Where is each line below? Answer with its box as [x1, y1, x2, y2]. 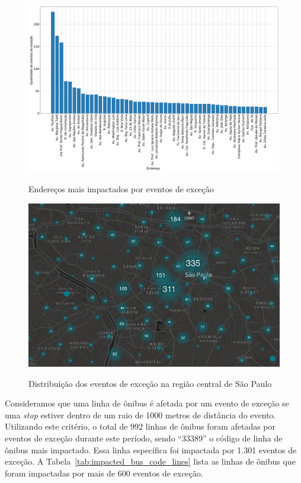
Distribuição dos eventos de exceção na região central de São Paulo [28, 377, 272, 389]
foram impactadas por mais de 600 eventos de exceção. [5, 466, 203, 479]
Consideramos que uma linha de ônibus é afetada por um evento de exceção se [5, 397, 289, 409]
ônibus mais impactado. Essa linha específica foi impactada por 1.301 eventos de [5, 443, 297, 456]
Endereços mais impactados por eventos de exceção [28, 182, 214, 195]
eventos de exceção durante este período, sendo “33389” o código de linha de [5, 431, 283, 444]
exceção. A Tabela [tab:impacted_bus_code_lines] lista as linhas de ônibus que [5, 455, 296, 468]
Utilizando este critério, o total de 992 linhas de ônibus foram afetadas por [5, 420, 276, 433]
